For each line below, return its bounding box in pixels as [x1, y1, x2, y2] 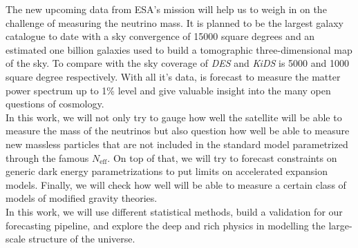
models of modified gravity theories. [6, 191, 158, 205]
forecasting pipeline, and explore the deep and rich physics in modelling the [6, 218, 326, 232]
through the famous [6, 150, 89, 165]
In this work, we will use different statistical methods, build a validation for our [6, 204, 343, 218]
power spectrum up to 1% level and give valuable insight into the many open [6, 83, 331, 97]
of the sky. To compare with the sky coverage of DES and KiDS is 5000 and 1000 [6, 56, 349, 70]
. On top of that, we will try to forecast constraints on [107, 150, 337, 165]
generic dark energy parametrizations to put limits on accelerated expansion [6, 164, 328, 178]
